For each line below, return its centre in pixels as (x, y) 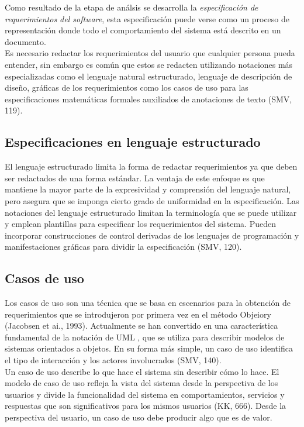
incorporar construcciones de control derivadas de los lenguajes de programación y (152, 235)
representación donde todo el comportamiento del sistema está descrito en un (143, 30)
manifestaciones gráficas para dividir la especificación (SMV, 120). (123, 247)
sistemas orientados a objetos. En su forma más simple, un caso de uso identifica (149, 348)
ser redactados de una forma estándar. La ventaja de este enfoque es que (135, 178)
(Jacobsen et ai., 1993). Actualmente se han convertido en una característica (141, 326)
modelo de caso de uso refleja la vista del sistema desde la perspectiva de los (141, 383)
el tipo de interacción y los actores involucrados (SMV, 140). (113, 360)
